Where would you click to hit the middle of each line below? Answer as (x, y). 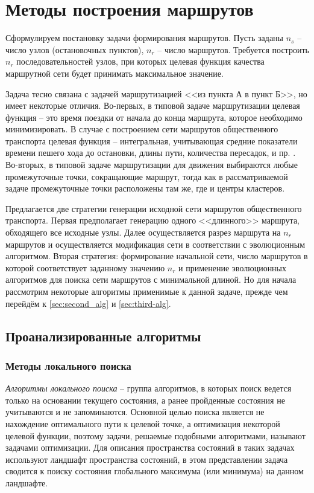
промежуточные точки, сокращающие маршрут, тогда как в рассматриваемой (147, 176)
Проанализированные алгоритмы (103, 336)
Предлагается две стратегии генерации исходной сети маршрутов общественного (154, 208)
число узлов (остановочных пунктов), (75, 49)
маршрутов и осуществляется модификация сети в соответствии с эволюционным (155, 244)
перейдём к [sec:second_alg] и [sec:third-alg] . (88, 303)
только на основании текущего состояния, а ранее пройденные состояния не (145, 400)
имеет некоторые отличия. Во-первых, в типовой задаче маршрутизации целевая (153, 105)
